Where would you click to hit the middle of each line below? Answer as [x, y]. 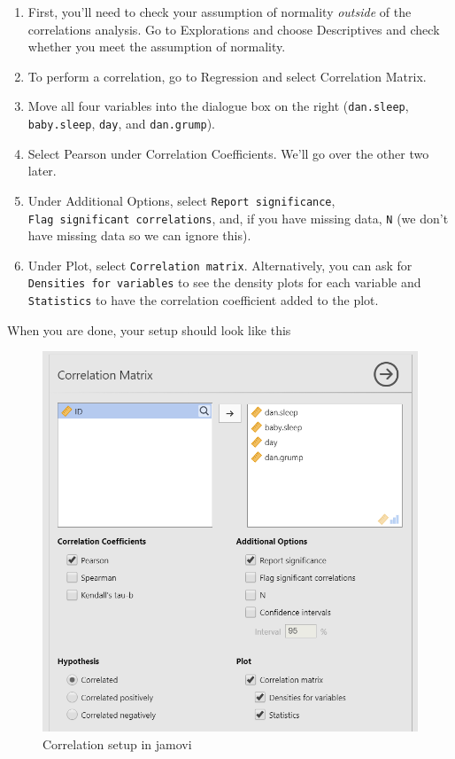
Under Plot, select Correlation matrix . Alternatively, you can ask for [220, 265]
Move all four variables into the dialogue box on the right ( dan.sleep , [218, 106]
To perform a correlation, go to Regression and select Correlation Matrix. [227, 76]
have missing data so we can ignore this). [139, 235]
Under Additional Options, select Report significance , [181, 200]
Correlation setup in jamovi [117, 743]
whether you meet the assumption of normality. [157, 47]
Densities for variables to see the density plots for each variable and [224, 282]
